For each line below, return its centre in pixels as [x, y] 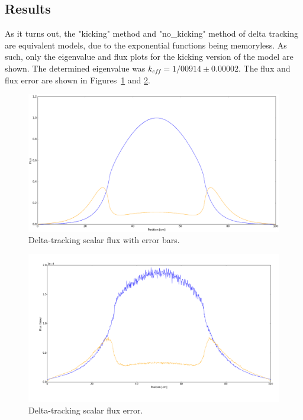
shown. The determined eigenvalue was [75, 68]
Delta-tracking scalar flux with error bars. [104, 240]
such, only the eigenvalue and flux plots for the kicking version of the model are [149, 56]
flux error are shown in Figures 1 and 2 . [78, 80]
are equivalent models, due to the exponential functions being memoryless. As [146, 45]
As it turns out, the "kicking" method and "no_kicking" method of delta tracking [152, 33]
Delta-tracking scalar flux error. [86, 410]
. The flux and [265, 68]
